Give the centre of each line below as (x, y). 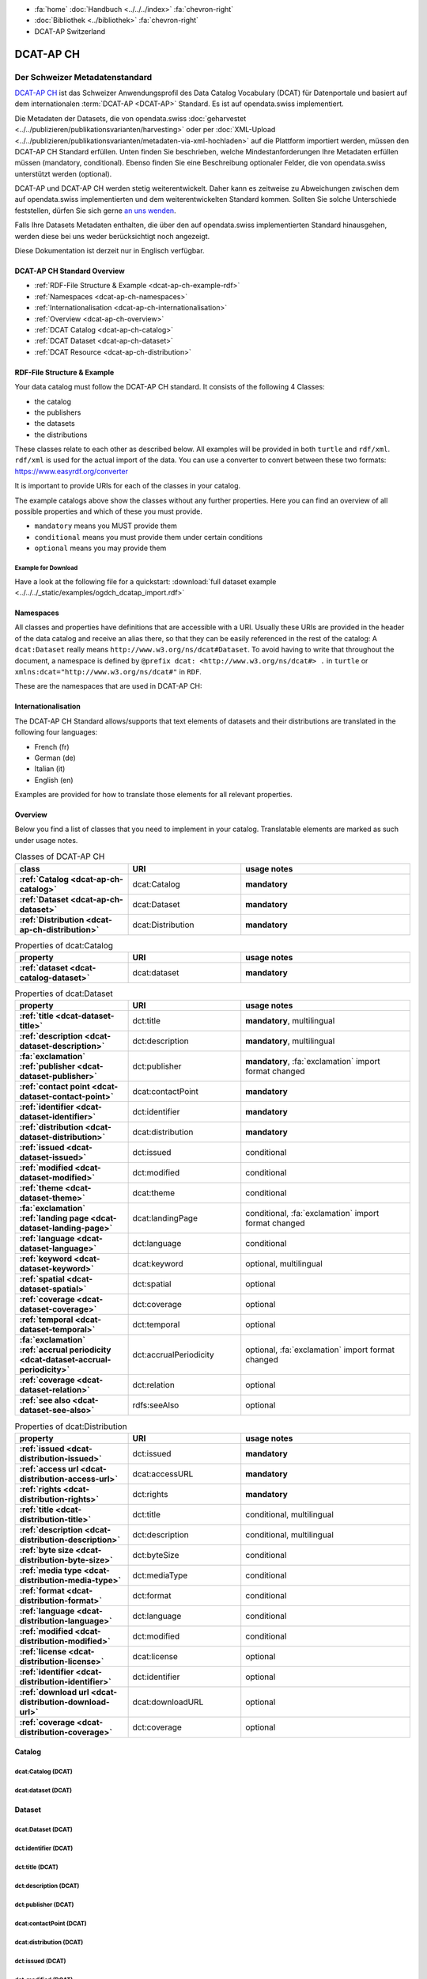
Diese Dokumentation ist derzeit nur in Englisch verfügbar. (110, 251)
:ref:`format (42, 1590)
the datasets (55, 424)
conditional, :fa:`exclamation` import (312, 1214)
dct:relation (154, 1385)
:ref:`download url (55, 1692)
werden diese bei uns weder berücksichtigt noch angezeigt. (112, 236)
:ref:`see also (45, 1400)
